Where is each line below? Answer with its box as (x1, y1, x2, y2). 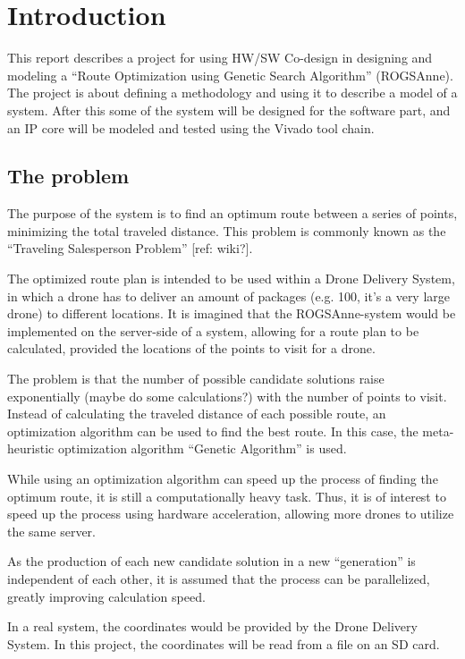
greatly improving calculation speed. (7, 587, 206, 605)
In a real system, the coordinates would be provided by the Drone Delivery (7, 617, 418, 636)
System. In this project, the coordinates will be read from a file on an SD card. (7, 634, 440, 653)
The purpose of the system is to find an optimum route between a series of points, (7, 204, 458, 223)
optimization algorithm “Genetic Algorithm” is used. (57, 439, 347, 458)
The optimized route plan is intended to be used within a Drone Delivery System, (7, 269, 455, 288)
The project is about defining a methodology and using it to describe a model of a (7, 83, 458, 102)
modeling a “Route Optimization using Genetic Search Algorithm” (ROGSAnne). (7, 65, 453, 84)
